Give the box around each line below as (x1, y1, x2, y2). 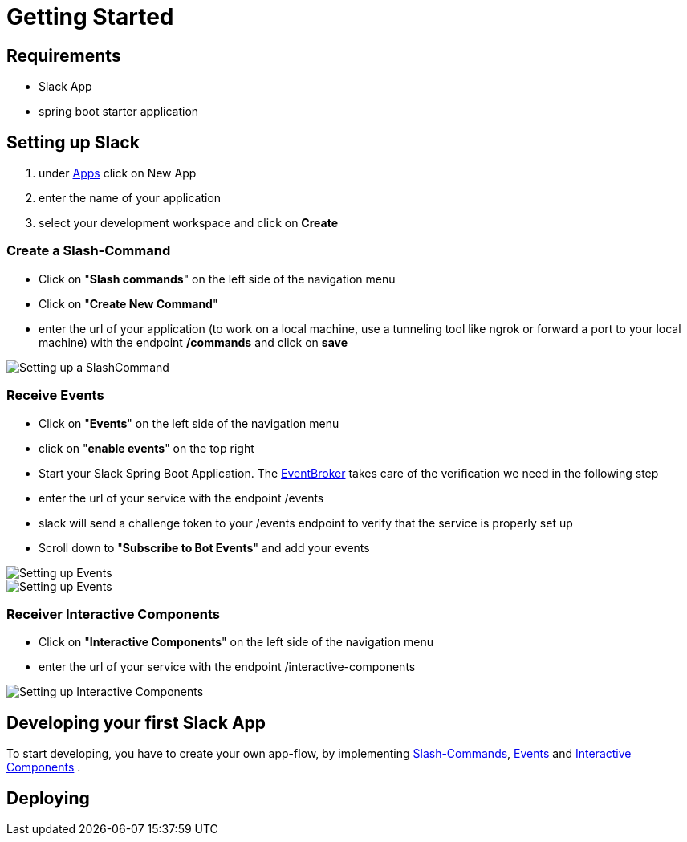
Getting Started (6, 3, 174, 31)
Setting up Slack (6, 132, 140, 153)
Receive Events (6, 387, 104, 404)
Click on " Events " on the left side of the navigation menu (39, 416, 339, 430)
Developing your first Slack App (6, 712, 266, 733)
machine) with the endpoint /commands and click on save (39, 335, 348, 349)
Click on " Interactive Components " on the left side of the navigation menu (39, 635, 434, 649)
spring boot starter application (39, 104, 199, 119)
